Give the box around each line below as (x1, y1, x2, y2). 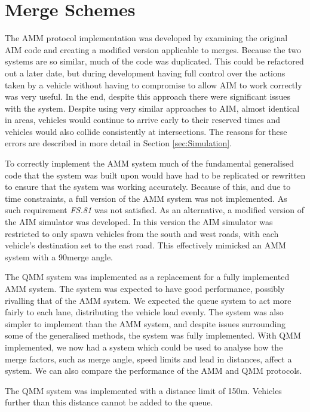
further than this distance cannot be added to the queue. (5, 396, 213, 408)
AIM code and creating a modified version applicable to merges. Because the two (5, 43, 301, 56)
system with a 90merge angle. (5, 250, 113, 263)
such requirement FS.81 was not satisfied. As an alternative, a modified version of (5, 204, 304, 216)
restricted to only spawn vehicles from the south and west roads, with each (5, 227, 279, 239)
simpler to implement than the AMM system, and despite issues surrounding (5, 317, 286, 330)
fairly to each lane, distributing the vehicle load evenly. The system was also (5, 306, 284, 318)
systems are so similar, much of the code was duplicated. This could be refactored (5, 55, 304, 67)
